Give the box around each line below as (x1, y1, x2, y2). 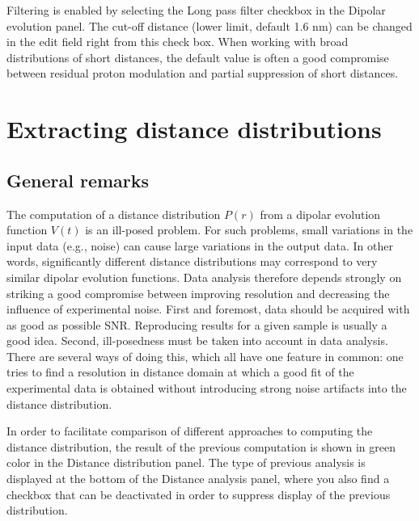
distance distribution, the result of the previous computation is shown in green (6, 438, 396, 455)
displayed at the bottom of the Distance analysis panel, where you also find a (6, 470, 390, 487)
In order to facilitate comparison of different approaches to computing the (6, 422, 373, 439)
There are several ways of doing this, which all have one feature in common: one (6, 347, 404, 364)
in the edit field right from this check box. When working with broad (6, 33, 349, 50)
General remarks (6, 167, 150, 192)
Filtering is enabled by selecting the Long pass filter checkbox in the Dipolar (6, 2, 386, 18)
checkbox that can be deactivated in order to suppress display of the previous (6, 485, 391, 502)
